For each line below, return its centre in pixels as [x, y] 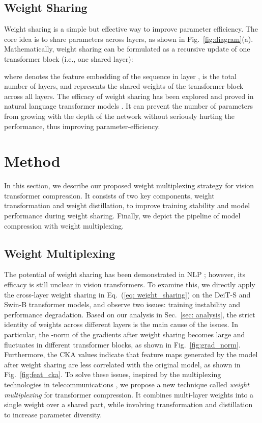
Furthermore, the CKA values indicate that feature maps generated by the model [131, 354]
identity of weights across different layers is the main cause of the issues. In [121, 324]
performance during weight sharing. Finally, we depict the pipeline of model [122, 216]
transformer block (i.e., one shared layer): [69, 58]
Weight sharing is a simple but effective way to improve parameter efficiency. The [131, 29]
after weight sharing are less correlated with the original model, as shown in [122, 364]
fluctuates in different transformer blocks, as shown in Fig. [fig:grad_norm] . [122, 344]
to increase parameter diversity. [53, 414]
